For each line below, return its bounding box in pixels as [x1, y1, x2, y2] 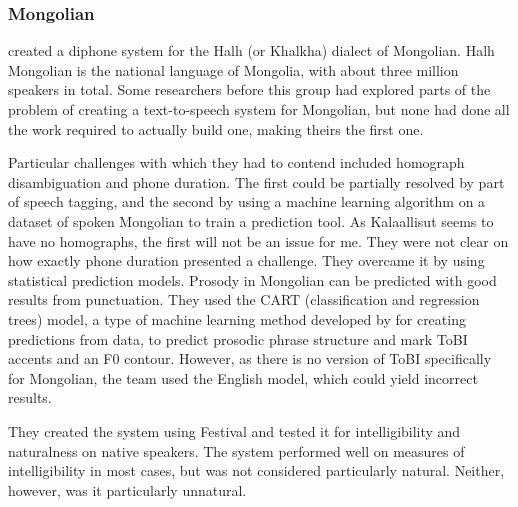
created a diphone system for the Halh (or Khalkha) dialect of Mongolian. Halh [8, 40, 495, 61]
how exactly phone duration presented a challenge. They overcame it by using [8, 250, 485, 271]
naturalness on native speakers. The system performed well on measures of [8, 440, 465, 461]
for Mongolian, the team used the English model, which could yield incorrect [8, 367, 478, 388]
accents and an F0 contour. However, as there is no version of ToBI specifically [8, 348, 492, 369]
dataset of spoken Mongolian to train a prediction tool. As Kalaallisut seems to [8, 210, 494, 231]
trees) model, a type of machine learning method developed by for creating [8, 308, 466, 329]
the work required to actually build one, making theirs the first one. [8, 118, 424, 139]
